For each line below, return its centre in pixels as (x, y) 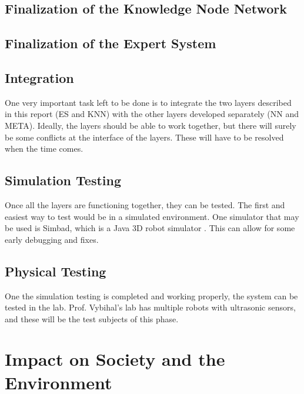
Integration (39, 77)
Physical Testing (56, 271)
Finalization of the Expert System (111, 43)
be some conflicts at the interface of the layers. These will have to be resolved (144, 137)
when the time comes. (44, 148)
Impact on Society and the (115, 359)
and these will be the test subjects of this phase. (92, 318)
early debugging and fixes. (52, 239)
